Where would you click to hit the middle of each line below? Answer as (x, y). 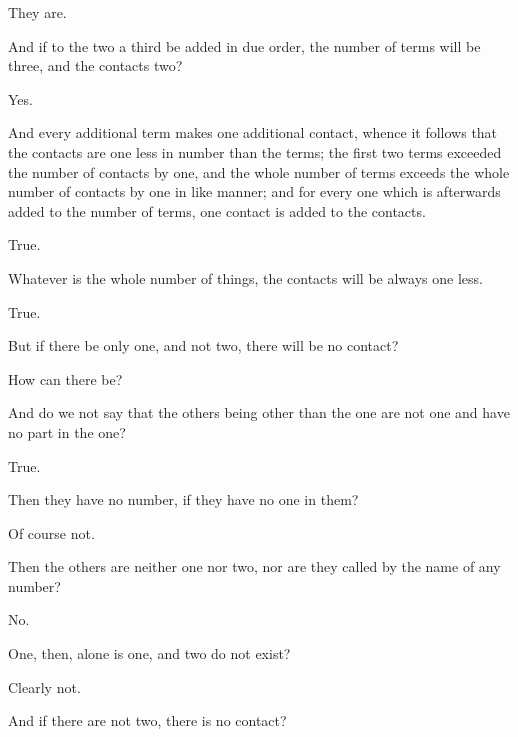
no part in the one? (67, 431)
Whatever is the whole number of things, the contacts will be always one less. (245, 277)
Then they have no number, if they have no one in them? (183, 499)
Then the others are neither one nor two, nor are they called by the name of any (254, 566)
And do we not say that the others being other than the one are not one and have (259, 412)
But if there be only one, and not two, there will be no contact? (203, 345)
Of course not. (51, 532)
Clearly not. (44, 686)
